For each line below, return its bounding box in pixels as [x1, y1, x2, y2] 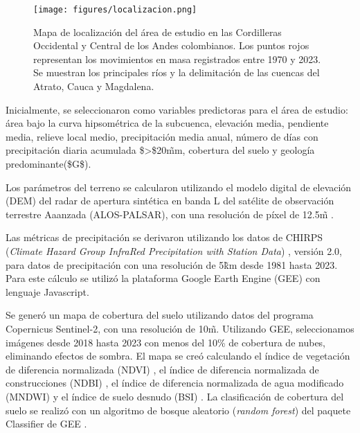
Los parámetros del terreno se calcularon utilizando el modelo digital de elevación [6, 179, 352, 194]
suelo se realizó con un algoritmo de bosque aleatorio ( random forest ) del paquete [6, 403, 351, 417]
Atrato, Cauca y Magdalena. [33, 79, 154, 94]
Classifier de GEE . [6, 416, 87, 431]
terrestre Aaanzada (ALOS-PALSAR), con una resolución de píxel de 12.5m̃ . [6, 206, 334, 221]
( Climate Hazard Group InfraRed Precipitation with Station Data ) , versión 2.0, [6, 243, 343, 258]
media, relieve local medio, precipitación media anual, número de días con [6, 129, 318, 143]
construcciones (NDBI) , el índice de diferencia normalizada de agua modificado [6, 375, 344, 390]
